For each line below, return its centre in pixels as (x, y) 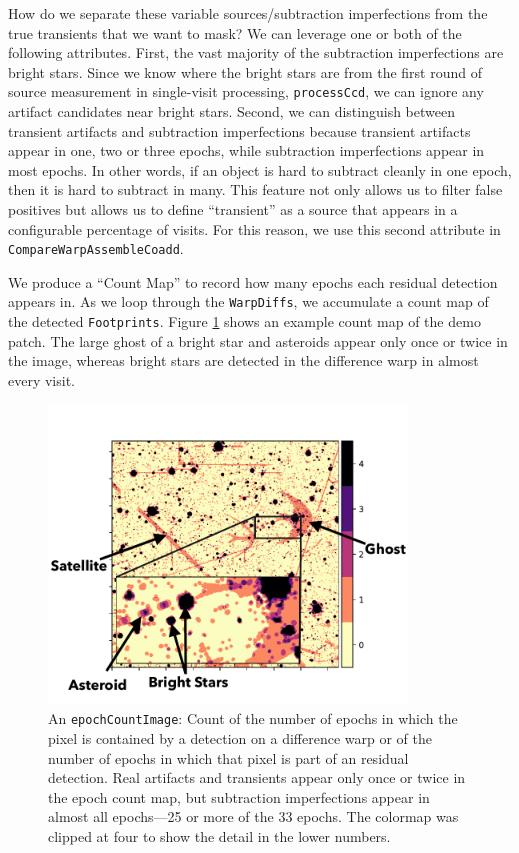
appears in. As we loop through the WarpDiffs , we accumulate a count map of (248, 301)
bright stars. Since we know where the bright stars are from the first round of (245, 71)
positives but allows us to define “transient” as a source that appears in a (233, 209)
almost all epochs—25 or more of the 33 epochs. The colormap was (253, 816)
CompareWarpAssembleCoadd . (96, 248)
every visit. (42, 379)
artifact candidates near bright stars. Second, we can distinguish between (231, 111)
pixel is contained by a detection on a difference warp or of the (240, 738)
